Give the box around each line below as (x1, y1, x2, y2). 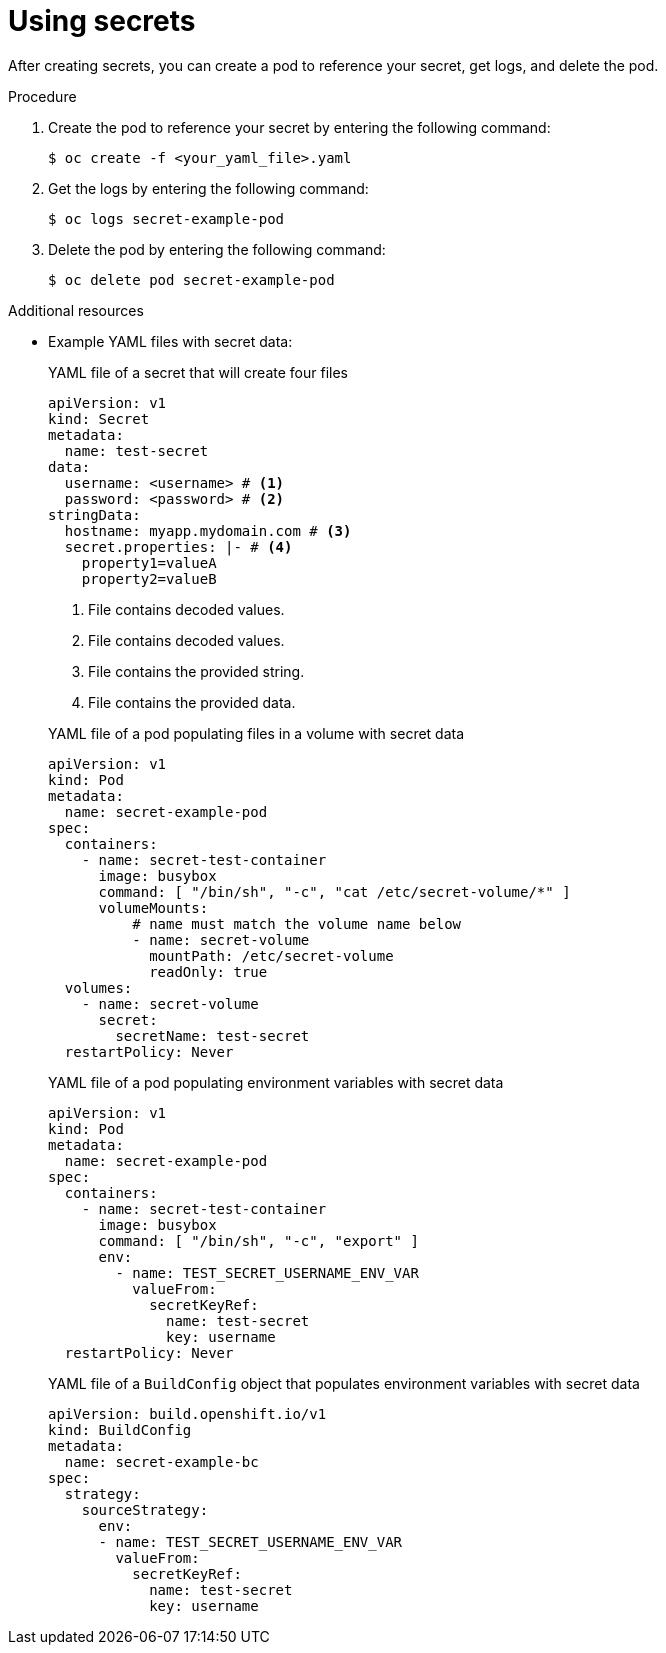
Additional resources (8, 301, 144, 319)
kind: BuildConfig (48, 1421, 192, 1438)
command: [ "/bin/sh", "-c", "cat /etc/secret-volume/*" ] (98, 883, 571, 900)
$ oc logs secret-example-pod (48, 210, 285, 227)
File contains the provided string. (88, 662, 305, 680)
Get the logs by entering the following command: (48, 179, 369, 197)
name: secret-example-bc (64, 1453, 259, 1470)
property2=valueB (81, 570, 217, 587)
